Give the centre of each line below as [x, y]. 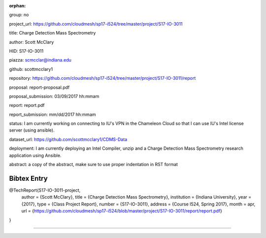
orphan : [17, 6]
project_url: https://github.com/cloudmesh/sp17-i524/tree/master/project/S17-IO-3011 [96, 24]
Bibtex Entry [28, 178]
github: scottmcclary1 [31, 69]
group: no [19, 15]
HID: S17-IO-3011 [26, 51]
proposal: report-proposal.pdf [39, 87]
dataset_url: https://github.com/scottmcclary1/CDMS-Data [68, 139]
